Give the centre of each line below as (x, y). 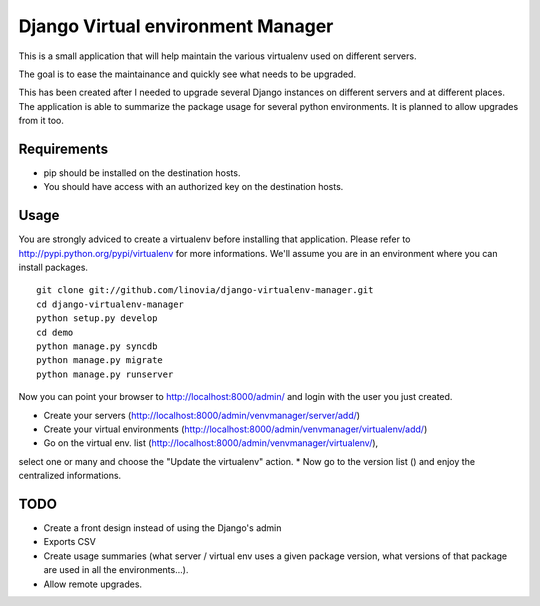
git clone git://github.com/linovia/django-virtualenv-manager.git (205, 290)
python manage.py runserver (105, 374)
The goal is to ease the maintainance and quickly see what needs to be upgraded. (187, 74)
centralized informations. (70, 476)
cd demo (55, 332)
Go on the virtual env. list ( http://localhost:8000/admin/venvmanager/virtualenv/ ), (211, 443)
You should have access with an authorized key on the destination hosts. (193, 187)
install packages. (53, 267)
